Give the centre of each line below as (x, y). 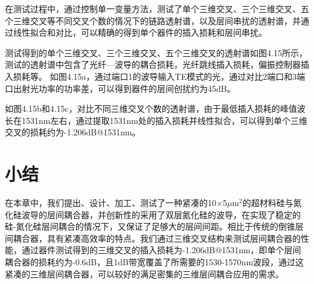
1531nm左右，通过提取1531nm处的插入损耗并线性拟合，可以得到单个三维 (164, 120)
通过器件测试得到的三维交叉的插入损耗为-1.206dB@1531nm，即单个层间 (161, 250)
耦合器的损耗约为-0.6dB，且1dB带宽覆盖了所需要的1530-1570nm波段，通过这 (155, 262)
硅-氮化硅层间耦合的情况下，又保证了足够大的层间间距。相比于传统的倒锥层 (154, 226)
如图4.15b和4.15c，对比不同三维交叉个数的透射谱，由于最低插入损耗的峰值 (151, 108)
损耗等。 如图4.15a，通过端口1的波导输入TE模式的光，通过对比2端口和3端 (159, 76)
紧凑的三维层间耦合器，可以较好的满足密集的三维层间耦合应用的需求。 (144, 273)
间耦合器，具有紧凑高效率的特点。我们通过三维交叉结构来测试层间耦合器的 (153, 238)
